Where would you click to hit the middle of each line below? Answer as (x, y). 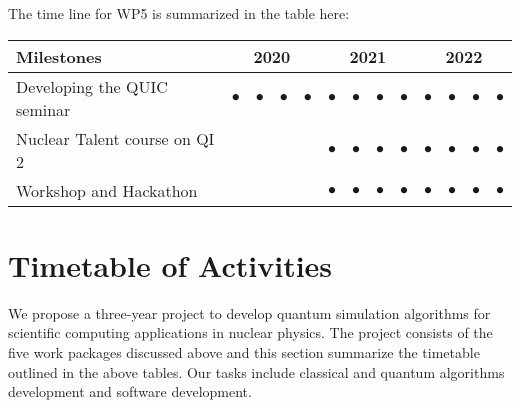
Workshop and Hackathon (107, 190)
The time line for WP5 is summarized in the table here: (179, 13)
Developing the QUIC (92, 86)
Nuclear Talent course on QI (115, 138)
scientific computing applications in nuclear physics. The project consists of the (250, 332)
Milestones (59, 56)
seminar (43, 109)
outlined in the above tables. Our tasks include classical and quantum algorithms (256, 371)
